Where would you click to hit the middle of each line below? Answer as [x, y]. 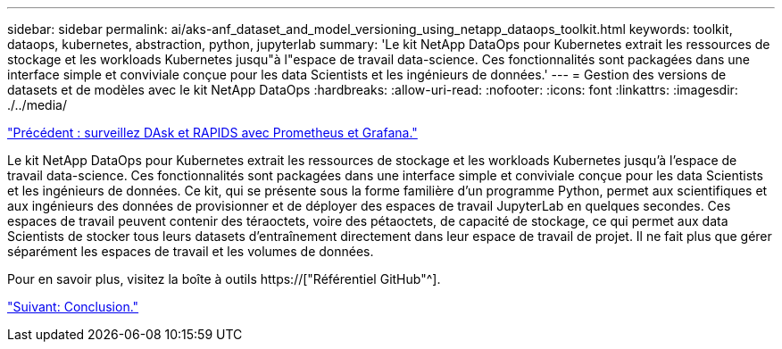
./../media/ [37, 105]
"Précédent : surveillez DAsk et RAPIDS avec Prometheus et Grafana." [212, 133]
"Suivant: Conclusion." [73, 307]
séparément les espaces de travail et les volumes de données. [191, 251]
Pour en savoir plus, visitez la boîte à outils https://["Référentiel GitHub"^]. [224, 279]
